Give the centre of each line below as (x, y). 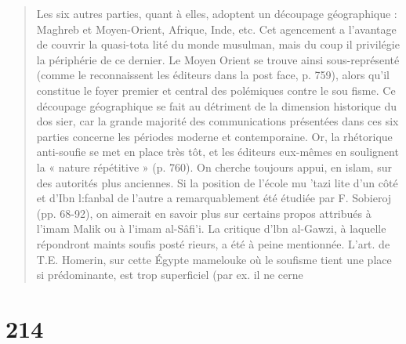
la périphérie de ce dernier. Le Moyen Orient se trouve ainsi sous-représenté (218, 59)
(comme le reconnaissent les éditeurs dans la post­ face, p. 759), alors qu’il (213, 75)
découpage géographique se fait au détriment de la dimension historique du (217, 105)
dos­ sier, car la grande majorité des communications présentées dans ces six (217, 121)
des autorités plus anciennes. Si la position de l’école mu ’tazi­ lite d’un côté (217, 182)
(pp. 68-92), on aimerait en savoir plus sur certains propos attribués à (204, 213)
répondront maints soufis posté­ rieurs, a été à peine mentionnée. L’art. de (213, 243)
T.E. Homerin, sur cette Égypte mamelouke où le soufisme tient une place (214, 259)
